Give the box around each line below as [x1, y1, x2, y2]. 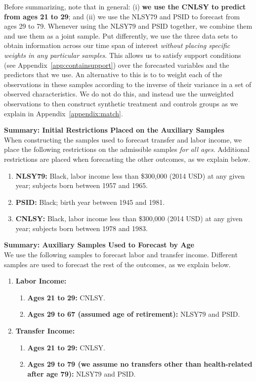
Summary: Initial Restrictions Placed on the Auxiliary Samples [4, 125, 224, 135]
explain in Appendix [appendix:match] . [4, 108, 123, 118]
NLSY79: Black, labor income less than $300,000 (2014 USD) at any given [15, 170, 245, 181]
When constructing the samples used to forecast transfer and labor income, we [4, 134, 242, 144]
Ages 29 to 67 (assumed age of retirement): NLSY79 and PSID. [27, 309, 240, 319]
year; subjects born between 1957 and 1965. [15, 180, 148, 191]
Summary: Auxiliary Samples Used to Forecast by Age [4, 239, 194, 250]
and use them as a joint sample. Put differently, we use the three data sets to [4, 30, 238, 41]
